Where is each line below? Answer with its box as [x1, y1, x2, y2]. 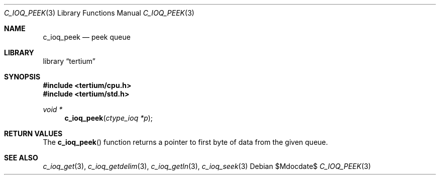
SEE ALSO [4, 153, 38, 162]
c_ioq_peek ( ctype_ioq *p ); [64, 114, 153, 122]
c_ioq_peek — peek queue [43, 33, 131, 41]
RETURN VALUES [4, 129, 63, 138]
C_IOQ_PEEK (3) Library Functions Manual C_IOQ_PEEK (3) [4, 9, 194, 17]
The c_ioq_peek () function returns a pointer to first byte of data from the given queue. [43, 138, 328, 146]
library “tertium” [43, 57, 95, 65]
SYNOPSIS [4, 72, 41, 81]
